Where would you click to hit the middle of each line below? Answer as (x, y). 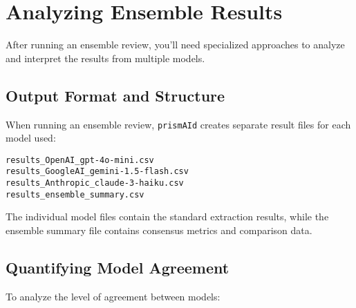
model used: (31, 138)
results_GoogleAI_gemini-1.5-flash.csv (97, 172)
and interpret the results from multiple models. (105, 58)
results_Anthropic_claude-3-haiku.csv (95, 183)
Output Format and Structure (115, 95)
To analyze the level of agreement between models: (113, 296)
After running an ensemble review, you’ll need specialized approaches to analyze (175, 45)
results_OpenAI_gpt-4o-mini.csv (80, 160)
